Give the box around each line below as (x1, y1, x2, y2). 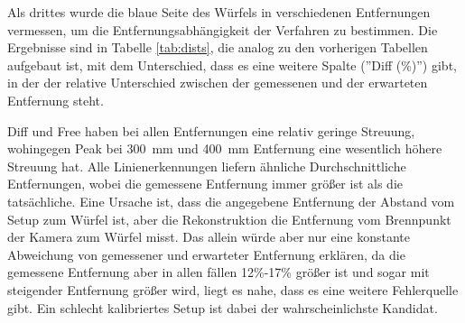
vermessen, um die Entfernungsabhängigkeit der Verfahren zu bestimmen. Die (7, 20, 438, 39)
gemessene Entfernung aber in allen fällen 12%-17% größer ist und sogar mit (7, 263, 430, 281)
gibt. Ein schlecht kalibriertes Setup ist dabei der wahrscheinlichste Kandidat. (7, 298, 438, 317)
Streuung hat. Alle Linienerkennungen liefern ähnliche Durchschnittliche (7, 156, 406, 175)
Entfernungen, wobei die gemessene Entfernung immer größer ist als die (7, 174, 403, 193)
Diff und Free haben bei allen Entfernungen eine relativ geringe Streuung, (7, 121, 415, 140)
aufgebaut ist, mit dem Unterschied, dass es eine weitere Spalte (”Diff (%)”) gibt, (7, 55, 457, 74)
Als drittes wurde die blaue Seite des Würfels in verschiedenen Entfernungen (7, 3, 431, 21)
